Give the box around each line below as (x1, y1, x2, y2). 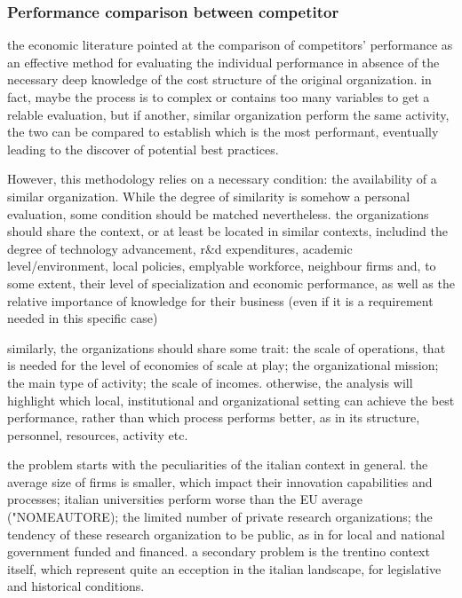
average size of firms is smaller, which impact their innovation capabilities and (7, 472, 433, 491)
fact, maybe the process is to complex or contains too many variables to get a (7, 88, 430, 106)
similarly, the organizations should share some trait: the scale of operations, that (7, 338, 446, 357)
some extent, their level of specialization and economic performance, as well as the (7, 273, 455, 292)
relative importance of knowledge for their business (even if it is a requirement (7, 291, 434, 310)
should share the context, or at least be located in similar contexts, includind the (7, 222, 448, 240)
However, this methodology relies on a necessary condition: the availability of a (7, 169, 437, 188)
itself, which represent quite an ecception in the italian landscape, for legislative (7, 559, 442, 578)
